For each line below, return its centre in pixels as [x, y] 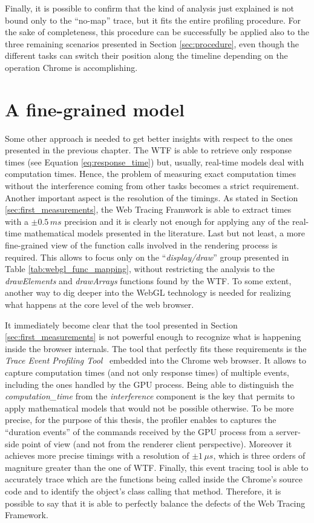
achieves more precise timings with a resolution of [97, 455]
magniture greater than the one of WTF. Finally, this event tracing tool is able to [157, 467]
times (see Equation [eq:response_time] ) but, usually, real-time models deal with [155, 162]
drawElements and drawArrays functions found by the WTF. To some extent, [148, 280]
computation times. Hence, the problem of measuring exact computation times [151, 174]
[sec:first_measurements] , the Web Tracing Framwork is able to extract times [148, 209]
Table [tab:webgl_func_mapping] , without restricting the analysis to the [140, 269]
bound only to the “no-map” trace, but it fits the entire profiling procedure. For [153, 20]
